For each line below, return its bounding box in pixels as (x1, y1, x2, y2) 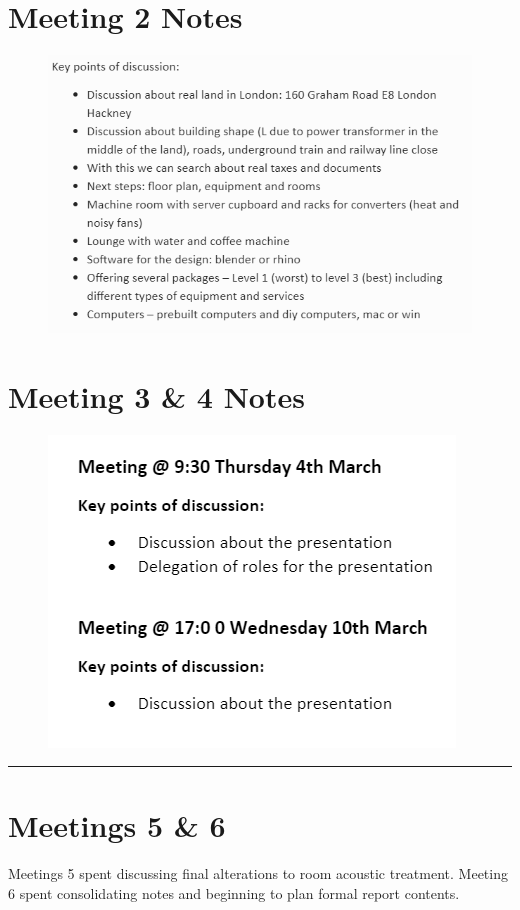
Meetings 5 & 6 (8, 805, 226, 846)
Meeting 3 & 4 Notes (8, 375, 305, 416)
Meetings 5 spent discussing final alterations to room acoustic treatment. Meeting (8, 863, 508, 884)
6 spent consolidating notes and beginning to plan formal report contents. (8, 882, 460, 903)
